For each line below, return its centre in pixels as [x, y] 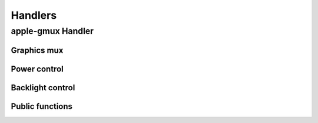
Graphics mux [37, 50]
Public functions [42, 106]
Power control [37, 69]
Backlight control [43, 88]
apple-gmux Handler [52, 31]
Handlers [34, 15]
